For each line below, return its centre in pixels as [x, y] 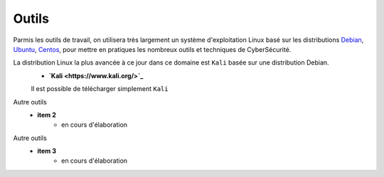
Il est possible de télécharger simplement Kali [100, 89]
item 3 [47, 151]
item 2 [47, 114]
